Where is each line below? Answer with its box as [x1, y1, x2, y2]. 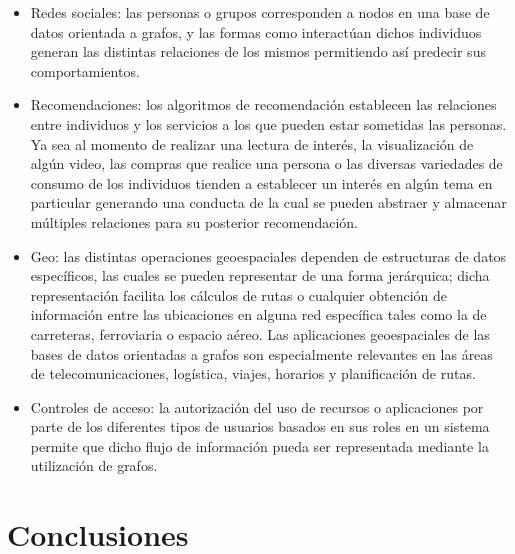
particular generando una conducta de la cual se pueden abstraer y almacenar [30, 192, 507, 213]
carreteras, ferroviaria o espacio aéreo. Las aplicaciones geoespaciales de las [30, 323, 490, 344]
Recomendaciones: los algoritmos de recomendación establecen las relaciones [30, 94, 497, 115]
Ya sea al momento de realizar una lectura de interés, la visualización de [30, 133, 474, 154]
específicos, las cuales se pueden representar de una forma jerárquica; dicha [30, 265, 490, 286]
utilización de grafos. [30, 455, 158, 476]
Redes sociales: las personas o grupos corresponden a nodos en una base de [30, 2, 490, 22]
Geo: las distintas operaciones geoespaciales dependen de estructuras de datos [30, 245, 507, 266]
